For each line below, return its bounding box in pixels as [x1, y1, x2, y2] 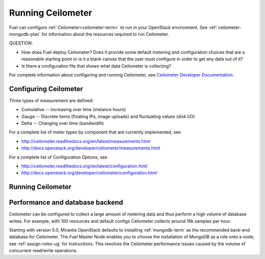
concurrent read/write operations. [9, 248, 78, 254]
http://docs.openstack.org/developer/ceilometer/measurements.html [21, 145, 160, 151]
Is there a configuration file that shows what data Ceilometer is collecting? [21, 63, 171, 69]
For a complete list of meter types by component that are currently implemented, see [9, 129, 181, 135]
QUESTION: [9, 40, 33, 46]
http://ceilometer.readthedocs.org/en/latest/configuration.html [21, 163, 148, 169]
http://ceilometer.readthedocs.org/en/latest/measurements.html [21, 138, 151, 144]
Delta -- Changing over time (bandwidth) [21, 120, 104, 126]
